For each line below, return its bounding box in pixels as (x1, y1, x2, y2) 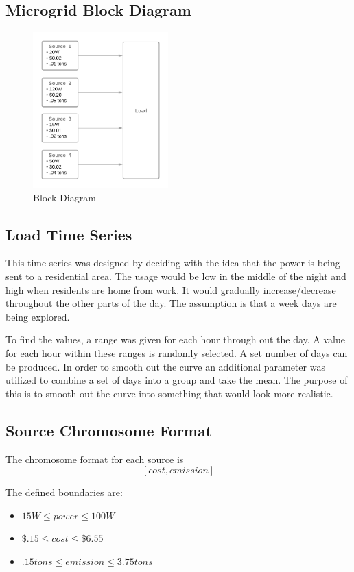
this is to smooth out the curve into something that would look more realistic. (5, 386, 333, 400)
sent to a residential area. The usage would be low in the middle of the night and (5, 269, 346, 283)
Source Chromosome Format (5, 419, 213, 440)
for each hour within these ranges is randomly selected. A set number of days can (5, 345, 348, 360)
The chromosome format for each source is (5, 451, 184, 466)
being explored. (5, 309, 70, 323)
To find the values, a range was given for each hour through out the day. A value (5, 332, 345, 347)
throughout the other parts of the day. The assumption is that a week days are (5, 296, 337, 310)
